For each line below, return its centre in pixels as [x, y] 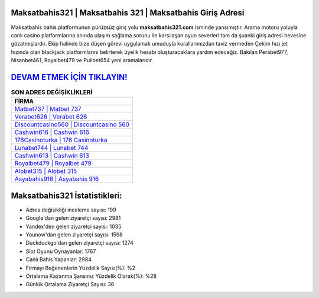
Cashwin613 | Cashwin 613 [52, 156]
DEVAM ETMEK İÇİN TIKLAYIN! [69, 77]
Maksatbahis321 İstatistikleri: [66, 196]
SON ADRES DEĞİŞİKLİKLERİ [52, 92]
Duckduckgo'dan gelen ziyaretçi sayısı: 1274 [80, 243]
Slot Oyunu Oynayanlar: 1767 [61, 251]
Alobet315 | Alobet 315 [46, 171]
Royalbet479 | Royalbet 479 [53, 164]
